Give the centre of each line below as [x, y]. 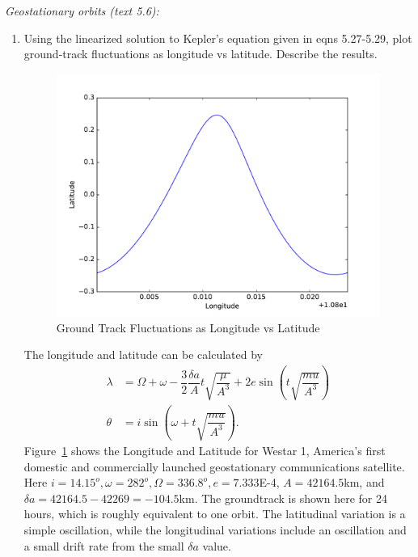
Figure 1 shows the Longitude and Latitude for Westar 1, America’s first [205, 451]
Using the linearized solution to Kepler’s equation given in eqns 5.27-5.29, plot [218, 38]
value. [217, 545]
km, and [364, 482]
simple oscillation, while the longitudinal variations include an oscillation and [215, 530]
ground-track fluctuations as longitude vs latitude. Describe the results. [201, 54]
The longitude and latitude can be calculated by [143, 354]
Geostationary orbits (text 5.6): [82, 11]
